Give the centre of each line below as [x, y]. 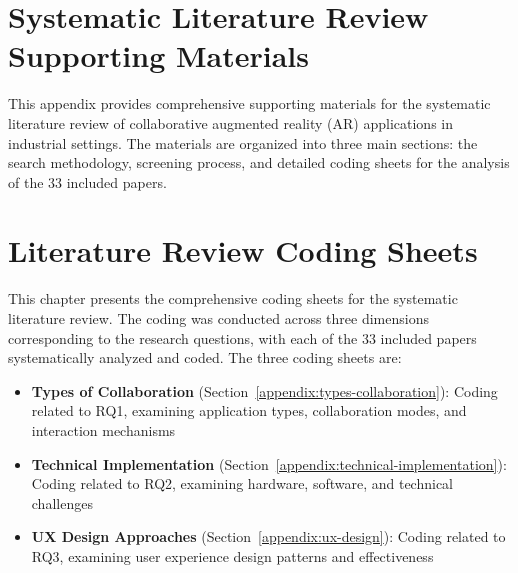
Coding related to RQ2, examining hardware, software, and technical [242, 483]
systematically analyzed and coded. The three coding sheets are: [205, 357]
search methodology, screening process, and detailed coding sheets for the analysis [259, 162]
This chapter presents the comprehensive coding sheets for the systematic [233, 298]
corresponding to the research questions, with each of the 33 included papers [242, 337]
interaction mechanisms [103, 429]
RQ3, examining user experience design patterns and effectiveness [232, 555]
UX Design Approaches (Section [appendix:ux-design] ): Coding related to [268, 536]
